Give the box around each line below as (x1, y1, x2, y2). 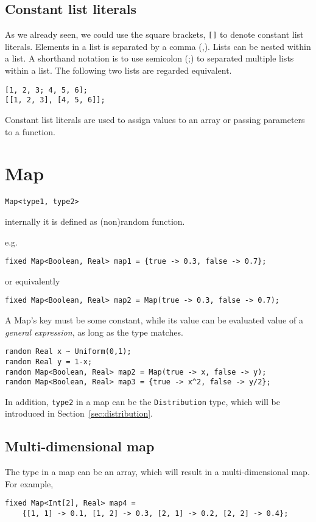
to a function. (5, 125, 55, 138)
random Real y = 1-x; (5, 357, 93, 366)
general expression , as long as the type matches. (5, 325, 183, 338)
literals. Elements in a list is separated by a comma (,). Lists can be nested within (5, 40, 311, 52)
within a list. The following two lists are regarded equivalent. (5, 64, 232, 77)
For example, (5, 477, 54, 490)
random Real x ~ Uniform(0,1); (5, 347, 132, 356)
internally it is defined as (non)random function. (5, 214, 185, 227)
